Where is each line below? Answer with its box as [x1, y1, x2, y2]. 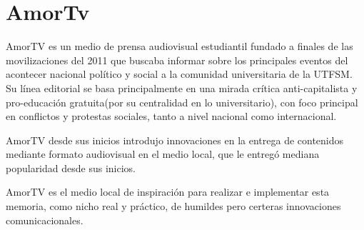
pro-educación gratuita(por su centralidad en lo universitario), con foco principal [6, 94, 358, 109]
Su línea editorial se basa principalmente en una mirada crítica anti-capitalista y [6, 80, 358, 95]
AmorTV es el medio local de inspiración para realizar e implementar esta [6, 184, 330, 199]
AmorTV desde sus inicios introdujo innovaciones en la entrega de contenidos [6, 132, 344, 147]
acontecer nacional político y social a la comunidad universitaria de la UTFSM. [6, 66, 353, 81]
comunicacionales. [6, 212, 84, 227]
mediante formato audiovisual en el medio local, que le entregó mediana [6, 146, 320, 161]
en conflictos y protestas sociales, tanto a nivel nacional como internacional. [6, 109, 337, 124]
